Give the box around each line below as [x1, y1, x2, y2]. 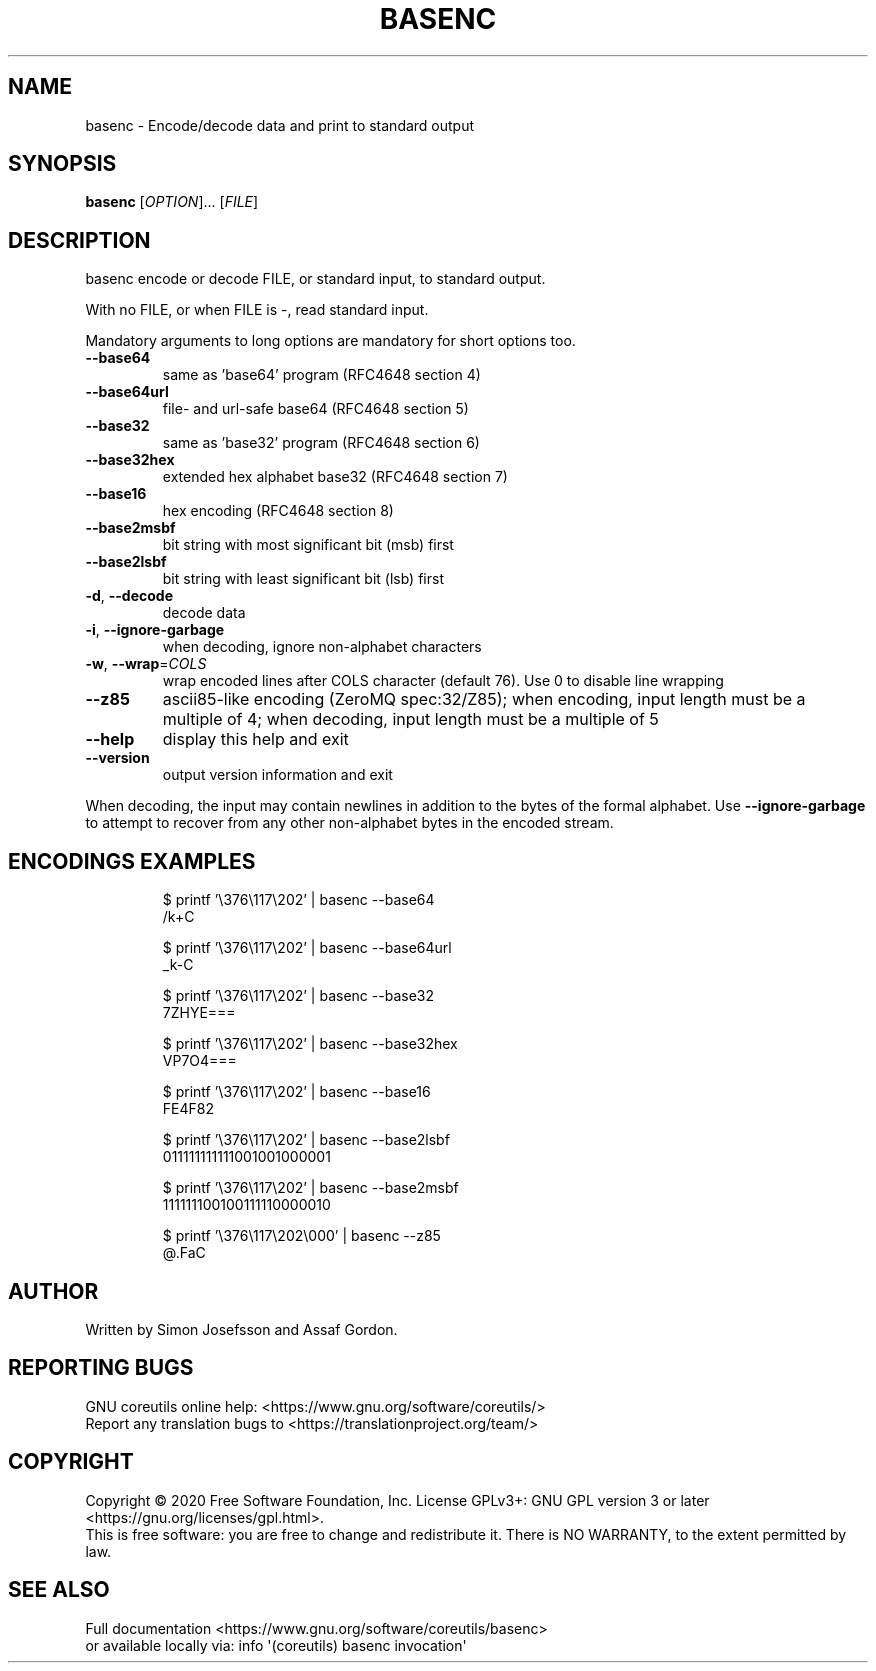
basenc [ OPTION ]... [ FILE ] [85, 193, 259, 211]
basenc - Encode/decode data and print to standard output [85, 116, 475, 134]
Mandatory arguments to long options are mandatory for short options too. [85, 332, 576, 350]
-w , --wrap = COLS [85, 655, 207, 673]
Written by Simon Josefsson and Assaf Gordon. [85, 1320, 398, 1338]
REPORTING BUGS [8, 1355, 194, 1381]
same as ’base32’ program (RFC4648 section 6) [162, 434, 480, 452]
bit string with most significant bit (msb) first [162, 536, 454, 554]
